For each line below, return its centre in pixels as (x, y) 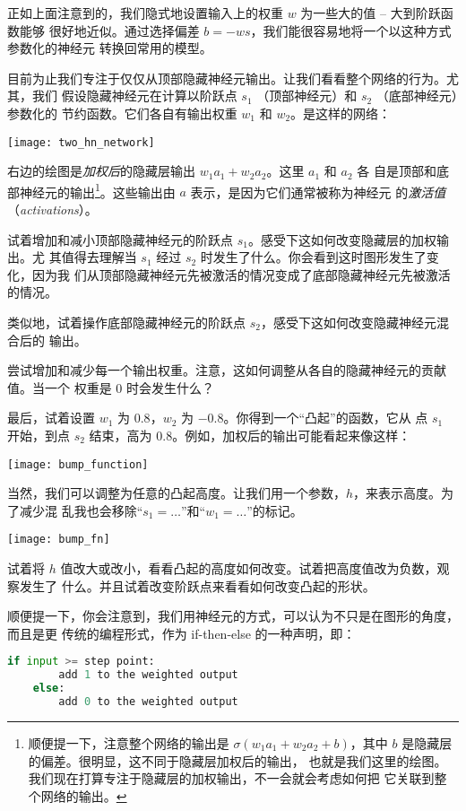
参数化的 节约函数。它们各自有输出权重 (122, 113)
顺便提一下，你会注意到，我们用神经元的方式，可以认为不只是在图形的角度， (233, 616)
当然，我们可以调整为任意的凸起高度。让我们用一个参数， (177, 493)
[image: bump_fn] (59, 540)
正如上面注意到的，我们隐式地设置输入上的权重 (145, 13)
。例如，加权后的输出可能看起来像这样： (292, 435)
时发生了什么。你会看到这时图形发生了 (313, 257)
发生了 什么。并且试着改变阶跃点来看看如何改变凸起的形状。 (197, 585)
